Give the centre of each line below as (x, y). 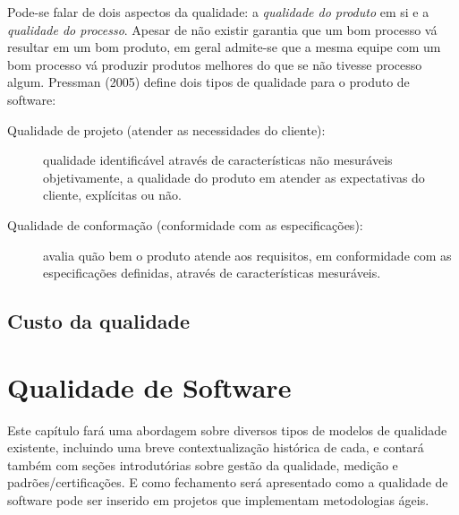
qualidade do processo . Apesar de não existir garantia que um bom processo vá (222, 29)
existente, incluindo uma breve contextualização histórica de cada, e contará (216, 447)
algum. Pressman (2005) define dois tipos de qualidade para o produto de (208, 82)
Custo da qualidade (99, 321)
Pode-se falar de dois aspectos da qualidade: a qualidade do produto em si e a (218, 12)
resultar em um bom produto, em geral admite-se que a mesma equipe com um (224, 47)
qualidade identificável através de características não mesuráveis (218, 160)
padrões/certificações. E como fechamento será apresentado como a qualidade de (228, 482)
